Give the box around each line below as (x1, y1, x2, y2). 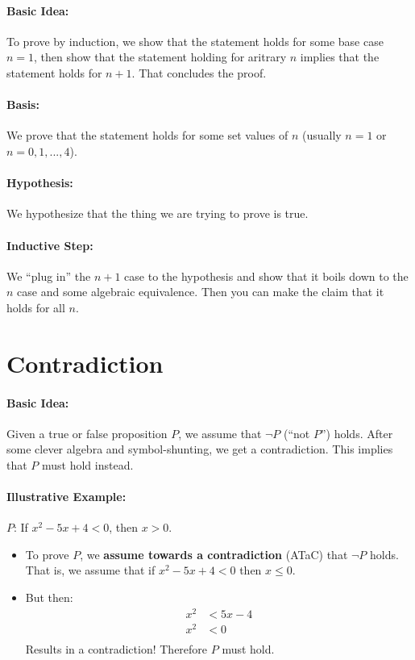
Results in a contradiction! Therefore (25, 640, 208, 657)
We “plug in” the (6, 267, 91, 284)
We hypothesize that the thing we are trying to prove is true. (6, 205, 309, 222)
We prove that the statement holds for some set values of (6, 127, 288, 144)
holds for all (6, 299, 65, 315)
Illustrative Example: (6, 488, 127, 505)
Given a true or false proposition (6, 424, 168, 441)
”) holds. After (320, 424, 393, 441)
